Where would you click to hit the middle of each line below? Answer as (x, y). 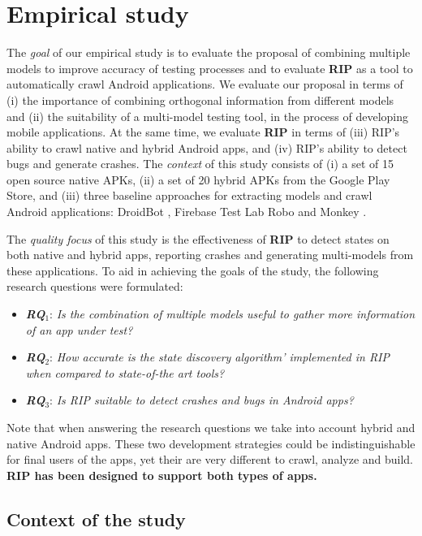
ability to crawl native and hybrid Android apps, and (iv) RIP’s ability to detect (207, 147)
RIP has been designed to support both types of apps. (162, 475)
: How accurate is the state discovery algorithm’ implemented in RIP (220, 357)
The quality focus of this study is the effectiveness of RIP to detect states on (198, 238)
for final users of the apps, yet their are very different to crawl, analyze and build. (210, 459)
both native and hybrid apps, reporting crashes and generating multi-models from (210, 255)
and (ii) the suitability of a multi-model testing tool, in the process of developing (208, 116)
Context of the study (96, 519)
